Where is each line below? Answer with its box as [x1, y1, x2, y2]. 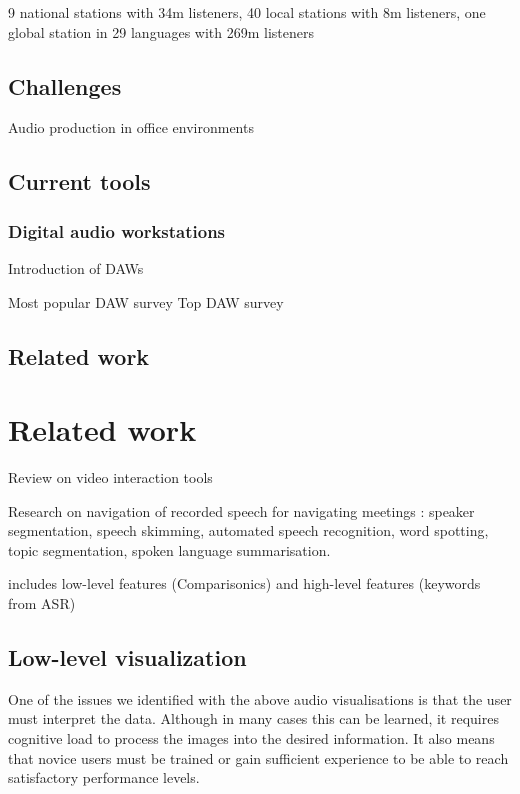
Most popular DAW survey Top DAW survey [8, 291, 284, 312]
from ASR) [8, 593, 76, 614]
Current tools [8, 166, 151, 197]
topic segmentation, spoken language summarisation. [8, 539, 331, 560]
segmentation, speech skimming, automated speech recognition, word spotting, [8, 520, 489, 541]
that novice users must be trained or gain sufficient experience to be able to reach [8, 747, 509, 768]
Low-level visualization [8, 642, 247, 673]
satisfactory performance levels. [8, 767, 200, 788]
